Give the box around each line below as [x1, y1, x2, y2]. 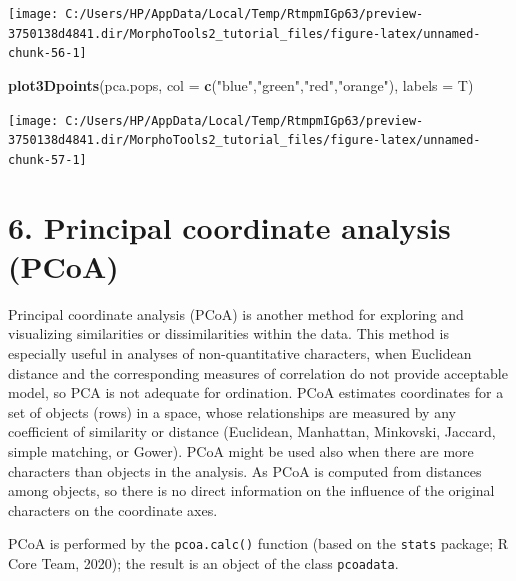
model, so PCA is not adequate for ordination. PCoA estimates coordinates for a [8, 382, 504, 403]
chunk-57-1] [8, 152, 87, 167]
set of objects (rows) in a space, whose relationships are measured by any [8, 401, 456, 422]
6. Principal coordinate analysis [8, 206, 451, 247]
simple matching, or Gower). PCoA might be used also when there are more [8, 441, 474, 461]
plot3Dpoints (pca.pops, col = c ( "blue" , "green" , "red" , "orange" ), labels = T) [8, 74, 474, 95]
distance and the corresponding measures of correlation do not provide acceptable [8, 362, 508, 383]
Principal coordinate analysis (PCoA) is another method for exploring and [8, 303, 464, 324]
